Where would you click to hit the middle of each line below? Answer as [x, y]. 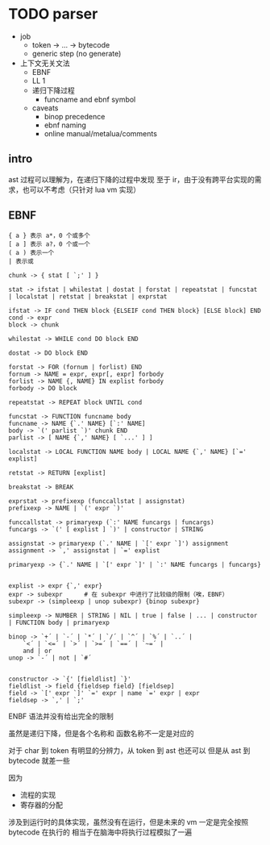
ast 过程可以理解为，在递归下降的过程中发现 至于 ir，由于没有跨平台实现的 [132, 179]
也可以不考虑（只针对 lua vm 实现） [81, 189]
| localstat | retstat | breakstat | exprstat [88, 296]
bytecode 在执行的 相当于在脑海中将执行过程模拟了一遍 [100, 832]
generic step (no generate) [77, 53]
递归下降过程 [53, 90]
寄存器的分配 [41, 805]
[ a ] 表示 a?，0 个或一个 [49, 244]
